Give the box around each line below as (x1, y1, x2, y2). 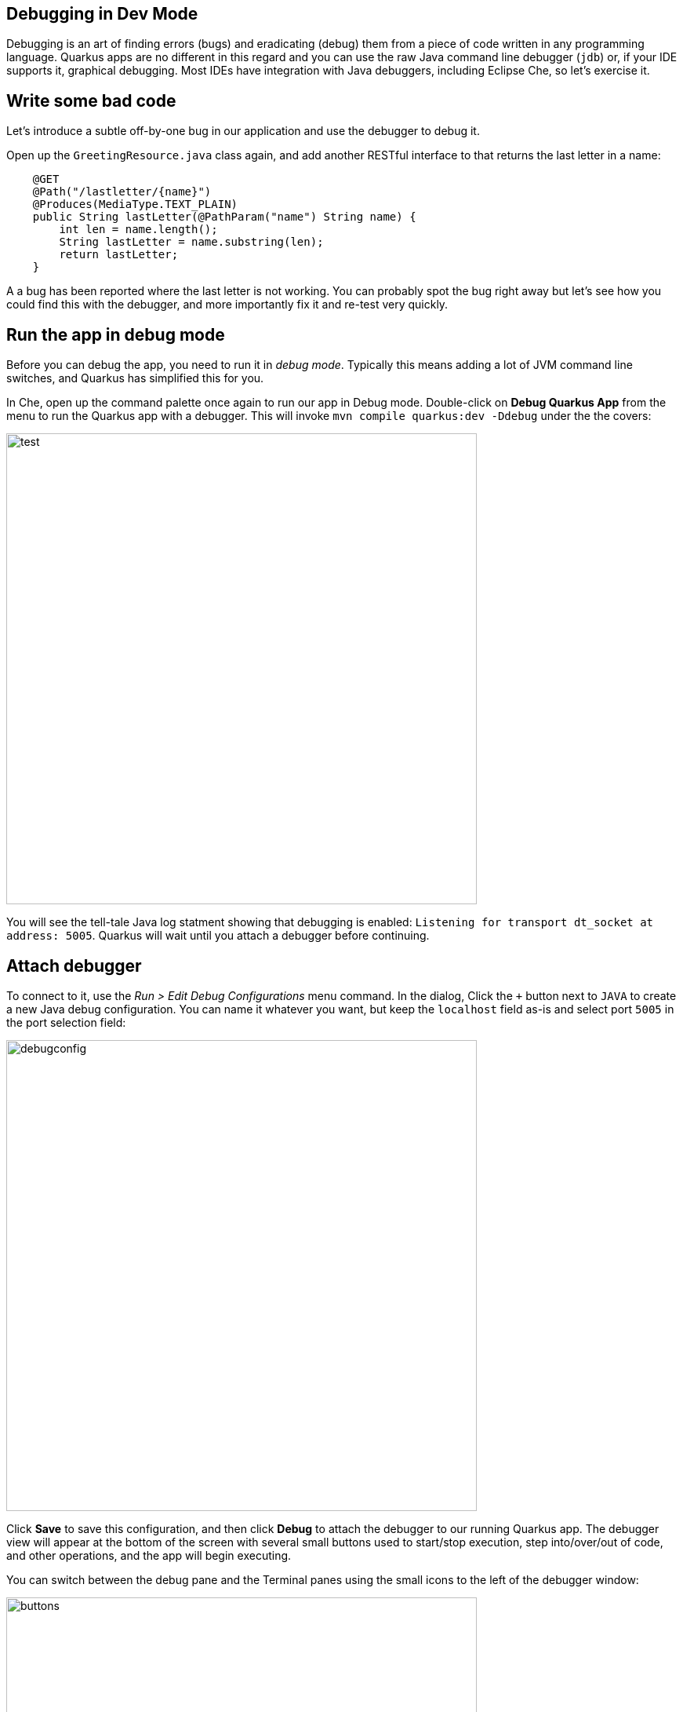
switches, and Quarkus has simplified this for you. (6, 371, 264, 385)
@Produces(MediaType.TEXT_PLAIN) (32, 198, 238, 211)
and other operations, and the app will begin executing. (6, 1548, 292, 1562)
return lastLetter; (59, 248, 179, 261)
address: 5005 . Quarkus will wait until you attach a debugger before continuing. (6, 929, 430, 943)
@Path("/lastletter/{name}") (32, 185, 212, 199)
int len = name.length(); (59, 223, 218, 236)
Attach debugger (6, 955, 142, 976)
